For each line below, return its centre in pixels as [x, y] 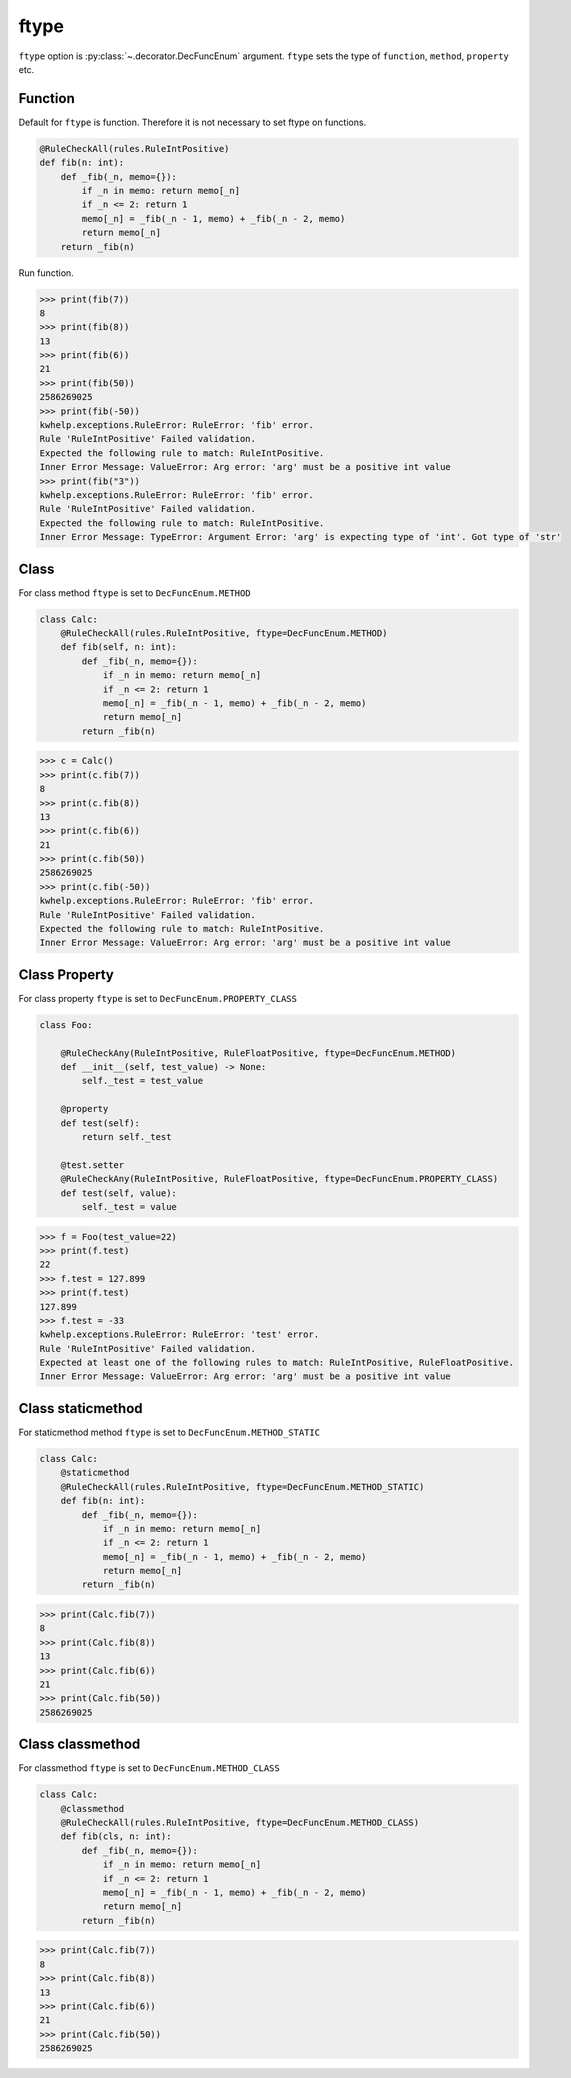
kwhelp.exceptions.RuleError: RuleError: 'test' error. [179, 1334]
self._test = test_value [142, 1081]
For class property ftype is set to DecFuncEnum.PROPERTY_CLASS [157, 998]
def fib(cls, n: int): [116, 1836]
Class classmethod [79, 1744]
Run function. [46, 272]
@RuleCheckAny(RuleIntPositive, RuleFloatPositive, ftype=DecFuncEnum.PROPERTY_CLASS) [279, 1179]
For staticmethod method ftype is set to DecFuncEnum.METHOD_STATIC [169, 1432]
